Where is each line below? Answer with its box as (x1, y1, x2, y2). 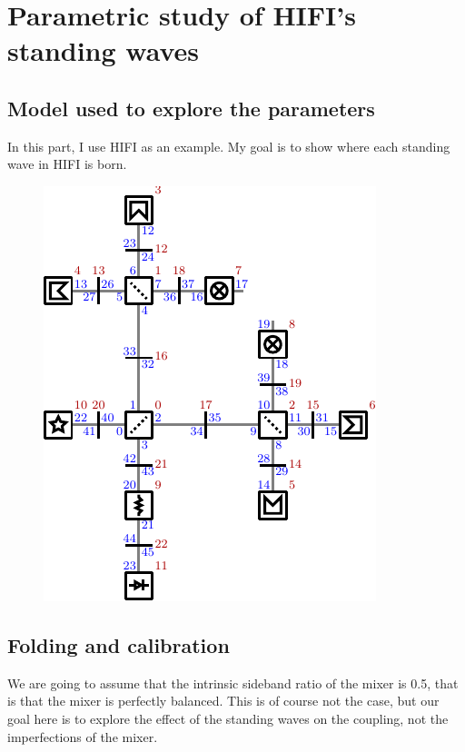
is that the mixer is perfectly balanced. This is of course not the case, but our (7, 691, 440, 710)
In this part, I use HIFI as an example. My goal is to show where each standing (7, 136, 450, 155)
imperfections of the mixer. (7, 727, 158, 746)
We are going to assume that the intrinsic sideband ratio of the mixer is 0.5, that (7, 673, 459, 692)
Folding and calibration (7, 630, 230, 658)
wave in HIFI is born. (7, 154, 127, 173)
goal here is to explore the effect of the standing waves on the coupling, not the (7, 708, 449, 727)
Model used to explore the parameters (7, 94, 375, 122)
